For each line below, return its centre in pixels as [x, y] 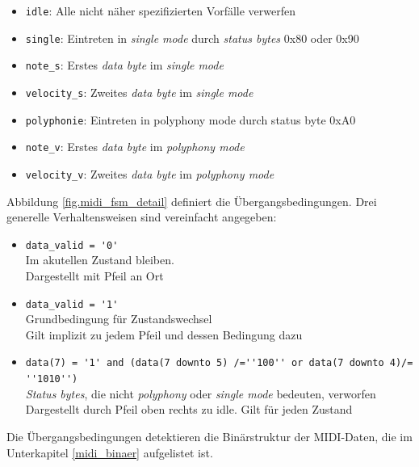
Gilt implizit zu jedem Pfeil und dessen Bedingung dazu [164, 334]
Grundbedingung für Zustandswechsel [119, 319]
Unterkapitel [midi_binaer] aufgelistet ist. [110, 452]
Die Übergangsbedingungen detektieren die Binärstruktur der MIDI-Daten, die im [209, 436]
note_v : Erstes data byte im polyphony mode [135, 147]
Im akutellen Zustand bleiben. [100, 260]
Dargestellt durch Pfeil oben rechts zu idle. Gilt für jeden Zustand [189, 409]
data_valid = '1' [72, 304]
